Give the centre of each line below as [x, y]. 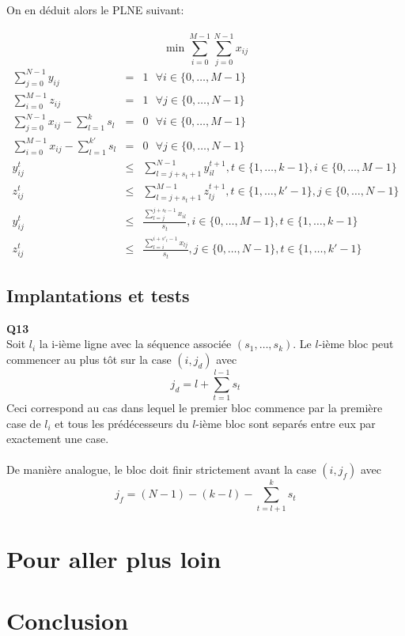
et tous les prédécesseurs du [122, 423]
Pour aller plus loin [114, 558]
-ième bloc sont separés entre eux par [286, 423]
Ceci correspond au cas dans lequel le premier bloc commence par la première [195, 408]
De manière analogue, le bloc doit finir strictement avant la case [161, 469]
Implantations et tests [98, 295]
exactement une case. [58, 439]
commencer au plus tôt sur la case [89, 359]
